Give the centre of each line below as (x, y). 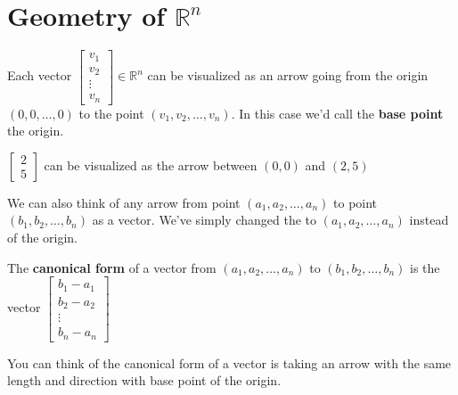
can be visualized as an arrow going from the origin (288, 75)
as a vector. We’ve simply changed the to (204, 220)
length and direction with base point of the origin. (144, 380)
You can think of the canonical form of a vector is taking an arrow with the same (229, 362)
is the (425, 267)
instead (429, 220)
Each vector (40, 75)
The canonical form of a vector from (112, 267)
